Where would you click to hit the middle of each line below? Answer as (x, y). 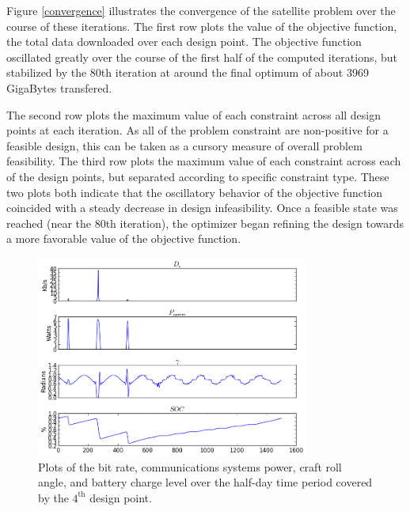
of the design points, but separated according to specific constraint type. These (198, 176)
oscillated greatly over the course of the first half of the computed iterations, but (202, 57)
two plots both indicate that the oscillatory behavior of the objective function (195, 192)
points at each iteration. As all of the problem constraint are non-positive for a (197, 130)
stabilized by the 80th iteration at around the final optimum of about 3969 (188, 72)
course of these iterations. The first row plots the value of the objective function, (202, 26)
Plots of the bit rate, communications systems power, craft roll (190, 466)
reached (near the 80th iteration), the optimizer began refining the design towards (205, 223)
